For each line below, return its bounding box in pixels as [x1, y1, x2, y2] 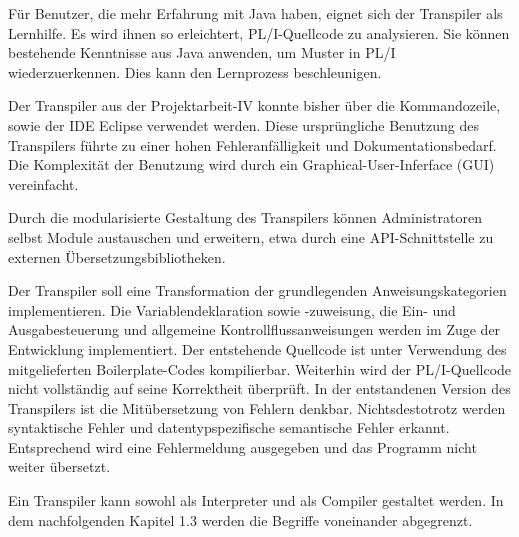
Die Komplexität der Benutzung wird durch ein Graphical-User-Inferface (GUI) [8, 154, 495, 175]
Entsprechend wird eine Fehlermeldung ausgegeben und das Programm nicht [8, 436, 477, 457]
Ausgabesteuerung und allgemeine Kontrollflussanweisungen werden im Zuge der [8, 319, 501, 340]
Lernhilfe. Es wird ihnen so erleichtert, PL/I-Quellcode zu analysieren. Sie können [8, 22, 510, 43]
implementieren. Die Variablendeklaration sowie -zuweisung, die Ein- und [8, 299, 456, 320]
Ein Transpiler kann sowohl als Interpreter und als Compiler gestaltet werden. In [8, 490, 504, 511]
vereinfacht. [8, 173, 79, 194]
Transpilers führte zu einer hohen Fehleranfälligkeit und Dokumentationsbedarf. [8, 134, 497, 155]
